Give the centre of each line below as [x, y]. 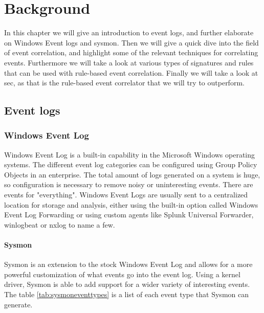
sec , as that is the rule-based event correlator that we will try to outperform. [124, 83]
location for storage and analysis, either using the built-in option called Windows [131, 204]
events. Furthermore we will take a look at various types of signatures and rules [129, 62]
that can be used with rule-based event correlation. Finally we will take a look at [131, 72]
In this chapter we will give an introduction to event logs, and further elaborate [129, 32]
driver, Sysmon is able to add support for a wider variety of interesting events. [127, 284]
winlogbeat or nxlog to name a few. [60, 224]
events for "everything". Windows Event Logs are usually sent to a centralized [126, 195]
